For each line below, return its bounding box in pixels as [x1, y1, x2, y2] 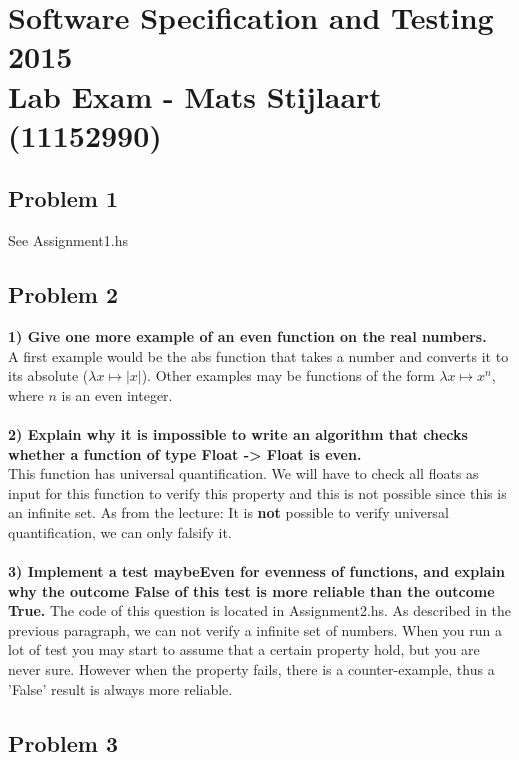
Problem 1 [8, 183, 118, 214]
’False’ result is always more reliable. [8, 678, 233, 699]
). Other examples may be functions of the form [141, 365, 435, 386]
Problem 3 [8, 727, 118, 758]
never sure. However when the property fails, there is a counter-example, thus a [8, 659, 495, 680]
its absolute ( [8, 365, 89, 386]
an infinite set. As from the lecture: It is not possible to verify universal [8, 502, 449, 523]
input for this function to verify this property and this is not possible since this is [8, 482, 507, 503]
